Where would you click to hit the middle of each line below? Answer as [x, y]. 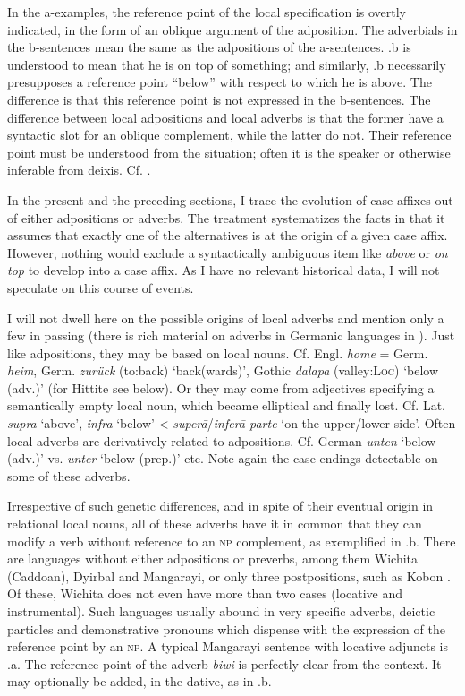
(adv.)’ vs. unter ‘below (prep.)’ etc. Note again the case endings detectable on [223, 458]
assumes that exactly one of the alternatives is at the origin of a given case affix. [228, 235]
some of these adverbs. [69, 475]
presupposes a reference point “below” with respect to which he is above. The [220, 82]
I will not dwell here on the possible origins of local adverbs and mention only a [226, 318]
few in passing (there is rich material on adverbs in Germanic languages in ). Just [231, 335]
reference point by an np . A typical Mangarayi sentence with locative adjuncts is [228, 646]
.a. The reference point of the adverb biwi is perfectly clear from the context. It [224, 663]
